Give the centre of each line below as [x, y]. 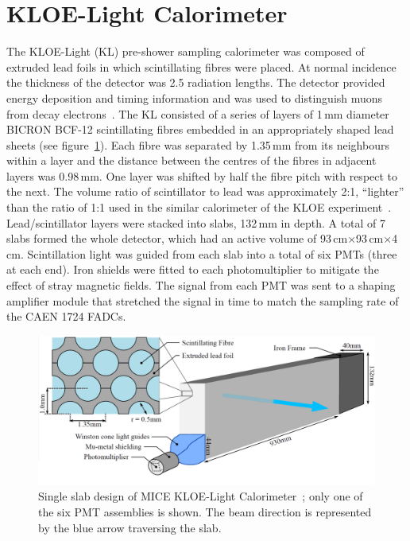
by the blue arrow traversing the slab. [130, 527]
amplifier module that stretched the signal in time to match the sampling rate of [203, 300]
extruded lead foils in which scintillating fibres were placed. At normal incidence [201, 66]
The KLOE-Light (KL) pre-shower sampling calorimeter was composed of [186, 51]
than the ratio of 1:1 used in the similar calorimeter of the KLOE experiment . [199, 207]
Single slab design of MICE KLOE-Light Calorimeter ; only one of [201, 496]
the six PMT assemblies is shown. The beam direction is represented [205, 511]
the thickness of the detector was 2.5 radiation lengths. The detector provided [196, 82]
